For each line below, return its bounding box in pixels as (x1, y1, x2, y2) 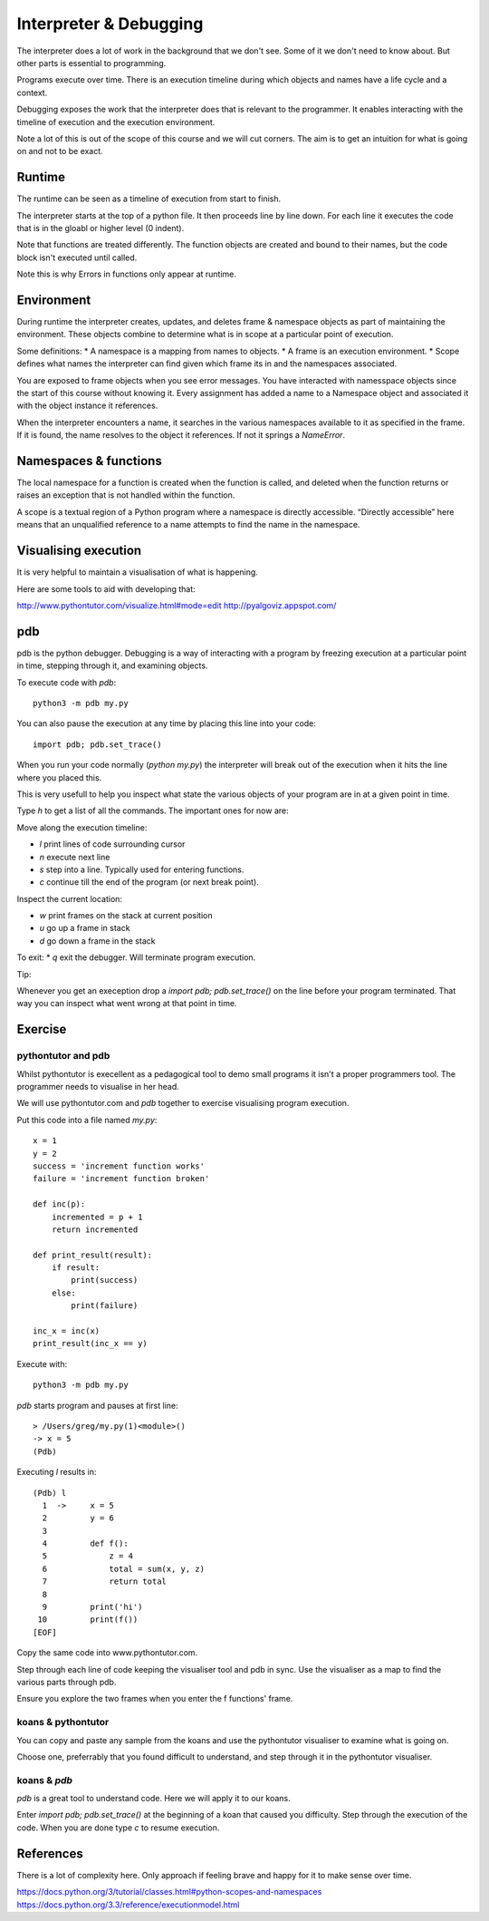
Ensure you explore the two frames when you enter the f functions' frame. (16, 1693, 293, 1704)
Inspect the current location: (16, 893, 122, 904)
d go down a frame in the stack (39, 935, 156, 946)
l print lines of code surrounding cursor (39, 839, 186, 849)
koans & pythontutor (16, 1716, 110, 1729)
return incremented (51, 1224, 139, 1235)
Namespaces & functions (16, 453, 162, 469)
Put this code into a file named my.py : (16, 1114, 158, 1125)
